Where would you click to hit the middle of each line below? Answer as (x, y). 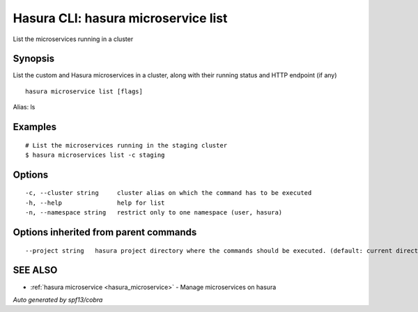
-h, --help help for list (95, 203)
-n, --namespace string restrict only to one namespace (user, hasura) (154, 213)
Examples (35, 127)
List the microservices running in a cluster (73, 39)
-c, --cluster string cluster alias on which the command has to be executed (169, 193)
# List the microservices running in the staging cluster (126, 145)
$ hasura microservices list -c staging (95, 155)
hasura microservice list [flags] (84, 91)
